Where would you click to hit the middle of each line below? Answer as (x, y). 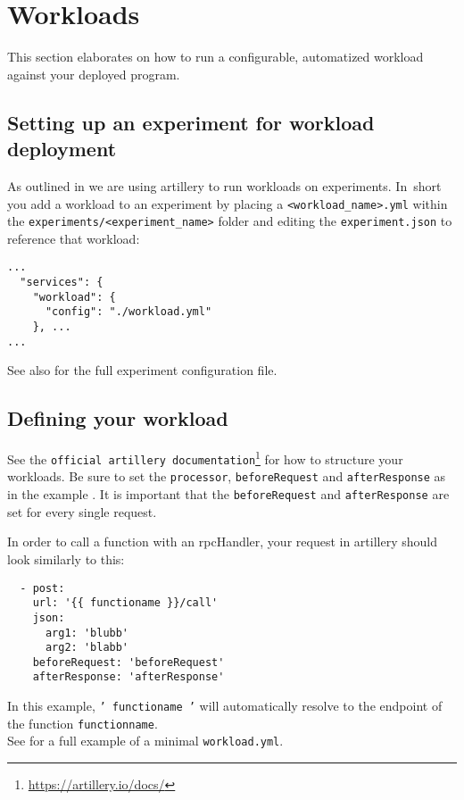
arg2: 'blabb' (87, 648)
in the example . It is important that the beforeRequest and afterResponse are (228, 494)
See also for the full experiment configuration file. (142, 370)
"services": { (62, 283)
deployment (62, 149)
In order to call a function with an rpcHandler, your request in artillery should (222, 542)
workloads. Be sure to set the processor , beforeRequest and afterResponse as (227, 476)
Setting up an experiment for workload (191, 122)
